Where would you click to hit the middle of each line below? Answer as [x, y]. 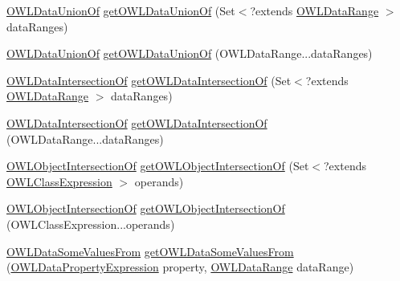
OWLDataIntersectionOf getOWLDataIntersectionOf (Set [149, 80]
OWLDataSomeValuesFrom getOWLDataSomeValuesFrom [150, 251]
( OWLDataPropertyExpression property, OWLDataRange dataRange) [180, 267]
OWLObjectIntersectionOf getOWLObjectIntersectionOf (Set [158, 166]
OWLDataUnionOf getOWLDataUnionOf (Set [121, 10]
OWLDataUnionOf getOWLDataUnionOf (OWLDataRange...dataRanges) [190, 53]
